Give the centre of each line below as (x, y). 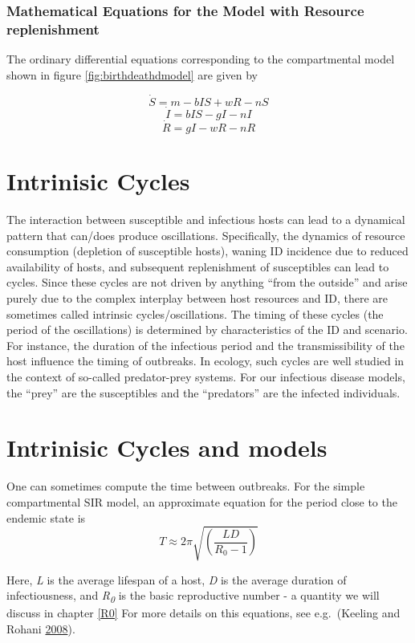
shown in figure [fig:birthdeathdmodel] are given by (132, 74)
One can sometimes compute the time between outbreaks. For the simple (186, 486)
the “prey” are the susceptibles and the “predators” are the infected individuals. (203, 392)
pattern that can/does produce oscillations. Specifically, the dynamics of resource (206, 235)
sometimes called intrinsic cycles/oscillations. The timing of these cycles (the (195, 313)
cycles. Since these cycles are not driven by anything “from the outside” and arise (207, 282)
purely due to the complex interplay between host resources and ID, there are (197, 298)
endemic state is (46, 517)
